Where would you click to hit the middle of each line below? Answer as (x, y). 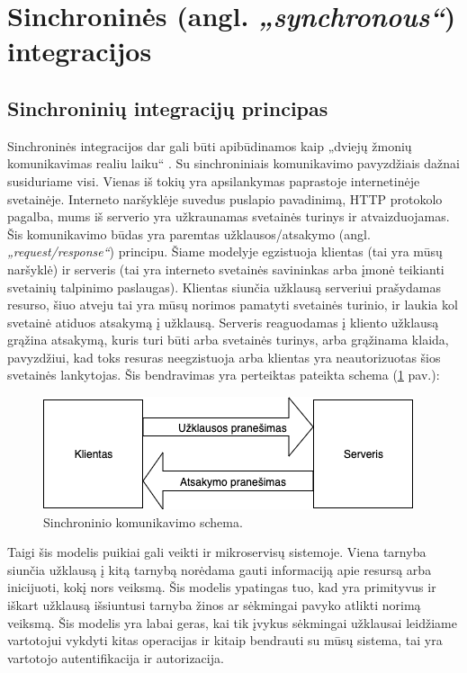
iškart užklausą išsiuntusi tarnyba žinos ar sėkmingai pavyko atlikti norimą (214, 605)
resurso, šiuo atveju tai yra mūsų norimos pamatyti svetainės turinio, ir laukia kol (233, 305)
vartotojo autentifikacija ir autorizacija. (116, 657)
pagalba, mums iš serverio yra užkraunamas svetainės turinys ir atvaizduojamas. (229, 216)
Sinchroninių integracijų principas (168, 108)
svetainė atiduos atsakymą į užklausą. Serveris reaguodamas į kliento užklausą (223, 322)
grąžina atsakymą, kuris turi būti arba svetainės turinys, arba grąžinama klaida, (228, 340)
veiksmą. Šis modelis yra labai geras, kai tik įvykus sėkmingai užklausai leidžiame (232, 622)
